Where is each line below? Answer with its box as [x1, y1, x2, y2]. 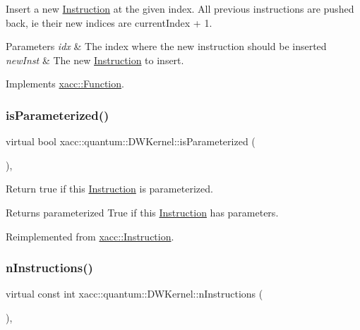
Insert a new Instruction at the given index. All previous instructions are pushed [6, 1, 354, 16]
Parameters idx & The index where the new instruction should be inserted [6, 39, 327, 54]
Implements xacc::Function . [6, 76, 124, 91]
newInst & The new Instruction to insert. [6, 52, 184, 67]
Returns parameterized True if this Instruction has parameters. [6, 204, 279, 219]
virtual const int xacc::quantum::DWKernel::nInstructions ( [6, 286, 263, 301]
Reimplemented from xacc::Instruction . [6, 228, 174, 243]
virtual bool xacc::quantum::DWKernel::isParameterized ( [6, 134, 256, 149]
